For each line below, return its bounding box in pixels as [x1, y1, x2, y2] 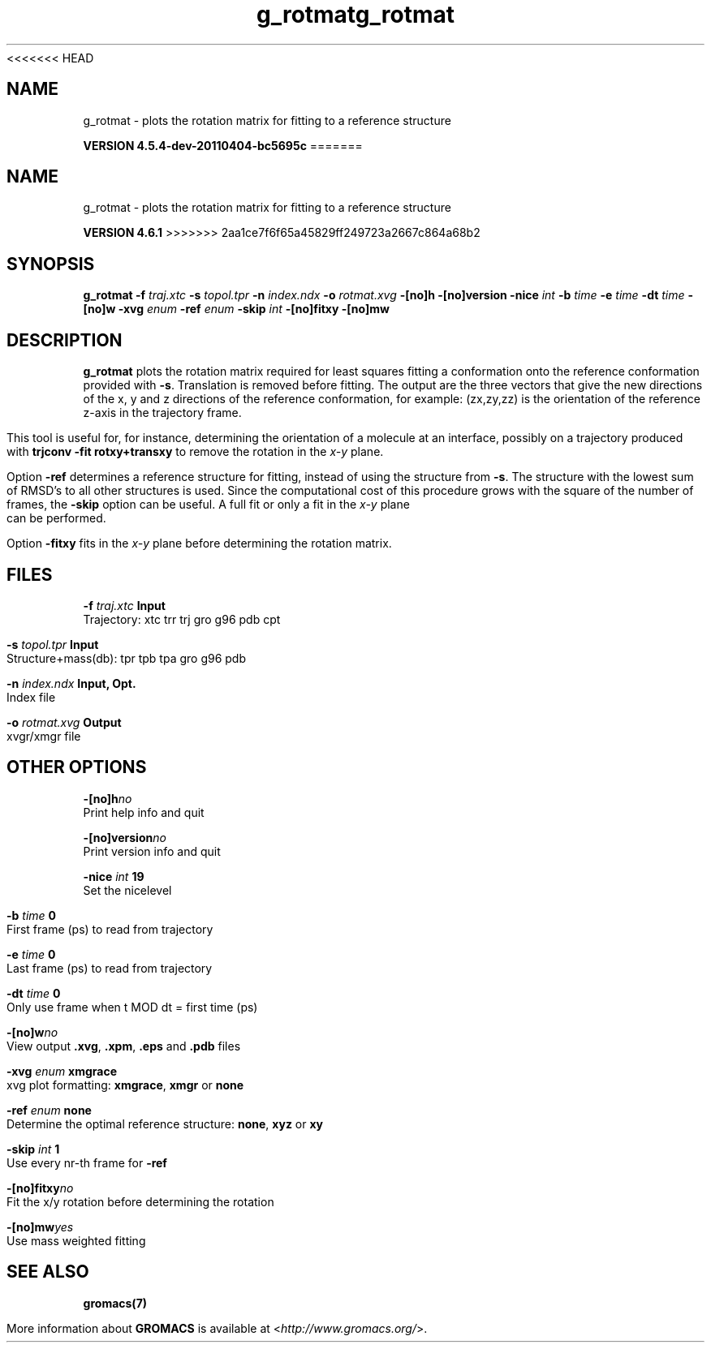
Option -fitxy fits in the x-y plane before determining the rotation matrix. [6, 536, 392, 551]
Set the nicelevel [83, 883, 172, 897]
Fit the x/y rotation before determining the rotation [6, 1194, 274, 1209]
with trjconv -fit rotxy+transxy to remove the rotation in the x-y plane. [6, 445, 384, 459]
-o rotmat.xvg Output [6, 715, 122, 729]
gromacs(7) [83, 1295, 148, 1310]
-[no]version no [83, 830, 166, 844]
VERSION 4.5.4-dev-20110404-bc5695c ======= [83, 138, 363, 153]
